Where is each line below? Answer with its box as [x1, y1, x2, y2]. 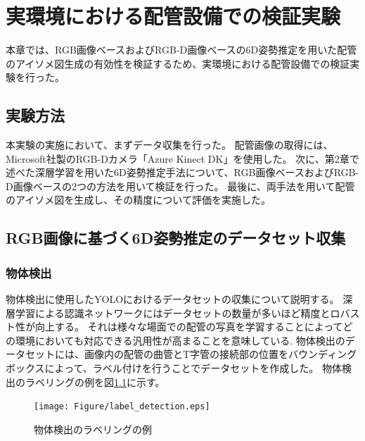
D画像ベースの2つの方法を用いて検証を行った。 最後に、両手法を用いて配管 [6, 178, 355, 193]
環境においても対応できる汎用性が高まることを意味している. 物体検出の [15, 333, 345, 347]
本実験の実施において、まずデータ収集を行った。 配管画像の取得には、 [6, 137, 333, 152]
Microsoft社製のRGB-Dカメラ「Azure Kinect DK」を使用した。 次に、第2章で [6, 151, 359, 166]
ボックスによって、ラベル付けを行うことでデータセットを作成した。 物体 [6, 361, 342, 375]
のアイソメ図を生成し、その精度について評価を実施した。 [6, 192, 271, 207]
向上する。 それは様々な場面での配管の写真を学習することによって [34, 319, 343, 334]
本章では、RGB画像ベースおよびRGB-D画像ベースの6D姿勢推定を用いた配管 [6, 42, 357, 57]
